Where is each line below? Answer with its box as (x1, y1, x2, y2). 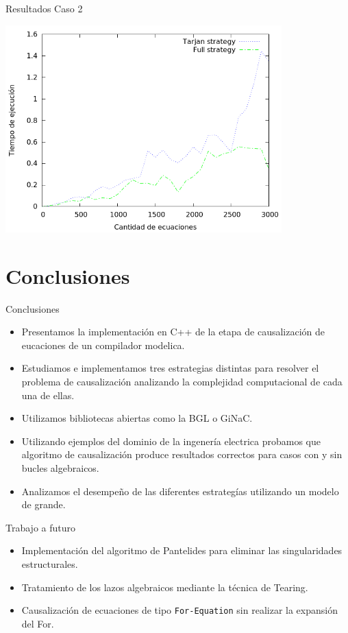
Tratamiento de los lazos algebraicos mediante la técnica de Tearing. (21, 580, 308, 594)
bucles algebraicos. (21, 461, 99, 475)
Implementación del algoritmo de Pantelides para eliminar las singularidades (21, 543, 343, 558)
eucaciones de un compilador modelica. (21, 337, 185, 352)
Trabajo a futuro (5, 520, 76, 534)
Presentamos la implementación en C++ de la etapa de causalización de (21, 324, 325, 339)
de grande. (21, 497, 66, 512)
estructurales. (21, 557, 78, 571)
